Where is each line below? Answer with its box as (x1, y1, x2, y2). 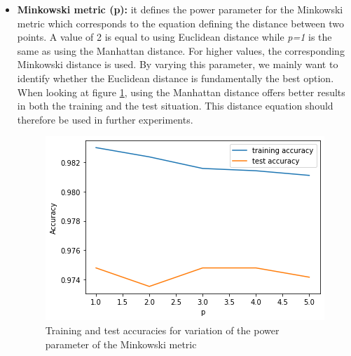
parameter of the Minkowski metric (45, 336, 197, 351)
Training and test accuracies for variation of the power (45, 322, 280, 337)
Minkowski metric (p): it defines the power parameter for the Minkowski (17, 2, 343, 16)
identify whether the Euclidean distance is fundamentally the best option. (17, 70, 334, 85)
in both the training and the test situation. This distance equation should (17, 98, 333, 113)
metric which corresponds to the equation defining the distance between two (17, 15, 345, 30)
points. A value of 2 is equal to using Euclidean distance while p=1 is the (17, 29, 332, 44)
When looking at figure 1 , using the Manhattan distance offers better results (17, 84, 345, 99)
